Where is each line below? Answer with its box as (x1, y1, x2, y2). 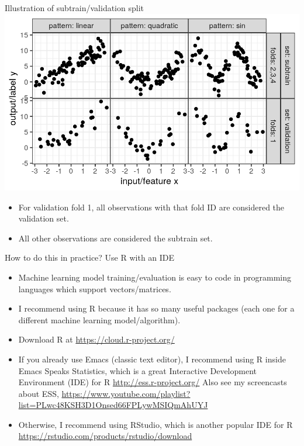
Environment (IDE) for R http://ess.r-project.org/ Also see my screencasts (18, 376, 287, 388)
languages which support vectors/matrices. (18, 282, 171, 295)
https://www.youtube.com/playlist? (61, 387, 191, 399)
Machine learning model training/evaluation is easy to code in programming (18, 271, 292, 283)
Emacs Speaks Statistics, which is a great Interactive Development (18, 364, 257, 376)
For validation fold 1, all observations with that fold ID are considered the (18, 200, 285, 213)
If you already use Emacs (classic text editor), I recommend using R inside (18, 352, 286, 365)
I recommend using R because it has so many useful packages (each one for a (18, 302, 295, 314)
